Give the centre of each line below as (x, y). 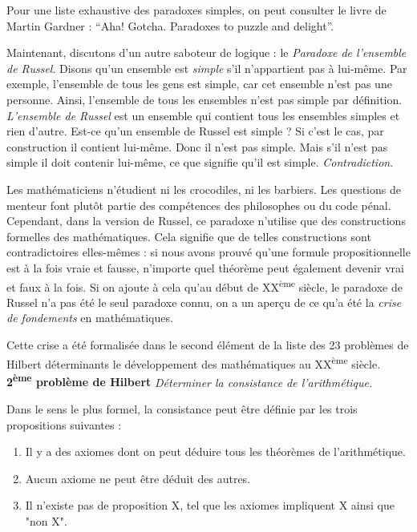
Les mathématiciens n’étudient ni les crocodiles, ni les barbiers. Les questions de (204, 189)
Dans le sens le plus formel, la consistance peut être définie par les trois (182, 409)
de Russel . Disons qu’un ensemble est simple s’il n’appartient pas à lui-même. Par (207, 68)
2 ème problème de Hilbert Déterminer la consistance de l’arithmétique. (190, 381)
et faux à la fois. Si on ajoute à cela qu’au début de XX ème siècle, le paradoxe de (204, 285)
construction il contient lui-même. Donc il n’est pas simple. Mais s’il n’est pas (197, 146)
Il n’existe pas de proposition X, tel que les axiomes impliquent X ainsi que (210, 505)
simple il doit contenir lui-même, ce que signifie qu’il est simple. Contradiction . (200, 162)
